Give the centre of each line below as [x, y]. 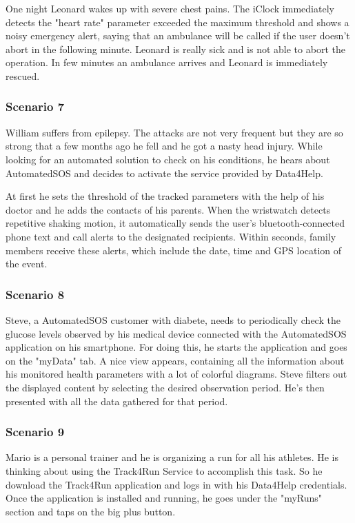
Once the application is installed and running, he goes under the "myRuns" [164, 498]
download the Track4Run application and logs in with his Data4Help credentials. [176, 484]
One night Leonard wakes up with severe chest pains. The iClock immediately [170, 8]
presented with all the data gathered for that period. [117, 401]
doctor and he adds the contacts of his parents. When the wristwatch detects [168, 209]
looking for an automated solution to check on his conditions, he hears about [168, 159]
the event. [27, 264]
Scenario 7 [35, 106]
